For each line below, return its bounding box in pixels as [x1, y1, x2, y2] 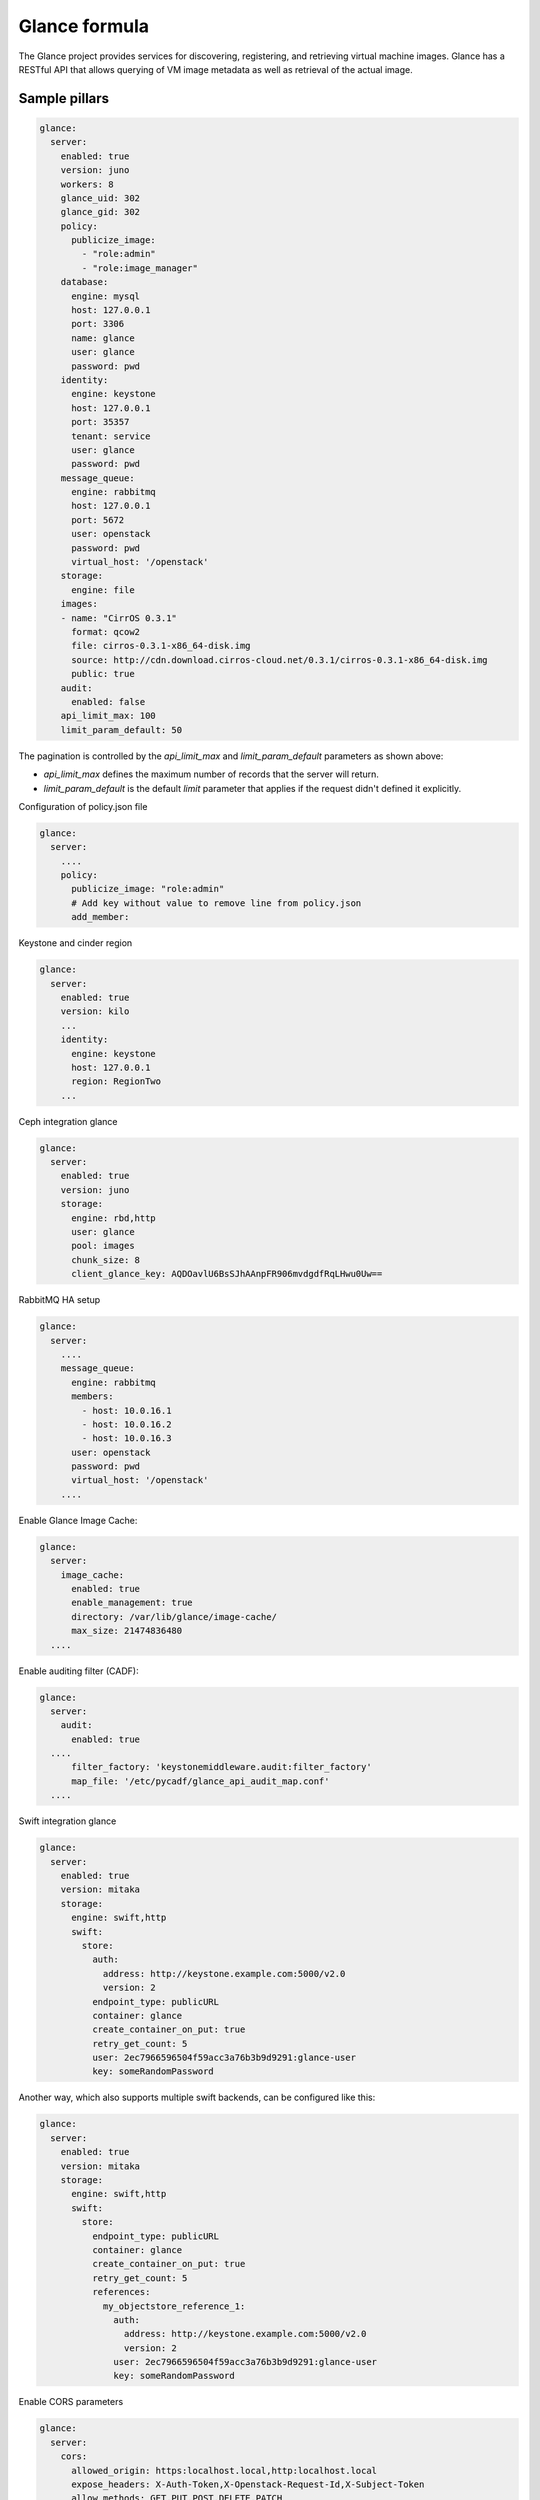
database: [60, 276, 109, 288]
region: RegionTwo [71, 1076, 162, 1087]
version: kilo [60, 1006, 130, 1017]
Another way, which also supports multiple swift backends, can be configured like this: [18, 2091, 376, 2104]
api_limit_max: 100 [60, 710, 157, 722]
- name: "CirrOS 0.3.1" [60, 612, 177, 624]
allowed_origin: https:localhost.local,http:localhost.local [71, 2465, 378, 2476]
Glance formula [18, 15, 150, 37]
